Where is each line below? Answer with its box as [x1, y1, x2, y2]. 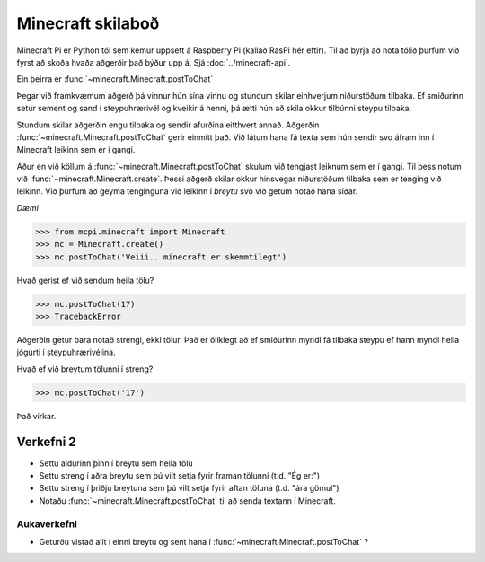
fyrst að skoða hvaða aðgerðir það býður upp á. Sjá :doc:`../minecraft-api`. [16, 57, 291, 67]
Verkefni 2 [16, 434, 76, 449]
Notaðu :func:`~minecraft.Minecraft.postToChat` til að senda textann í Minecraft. [39, 495, 336, 506]
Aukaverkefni [16, 517, 78, 530]
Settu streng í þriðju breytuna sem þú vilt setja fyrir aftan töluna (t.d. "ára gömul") [39, 483, 339, 494]
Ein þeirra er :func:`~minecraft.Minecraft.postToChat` [16, 74, 214, 84]
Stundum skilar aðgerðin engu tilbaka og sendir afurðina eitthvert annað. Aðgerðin [16, 119, 320, 130]
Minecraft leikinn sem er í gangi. [16, 145, 136, 155]
